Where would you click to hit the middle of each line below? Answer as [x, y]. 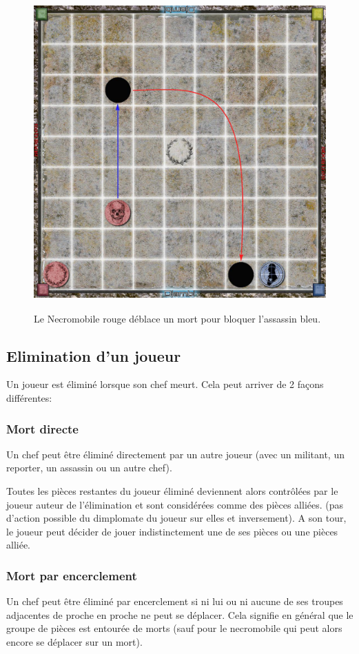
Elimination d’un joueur [94, 355]
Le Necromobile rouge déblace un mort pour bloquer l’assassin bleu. [177, 318]
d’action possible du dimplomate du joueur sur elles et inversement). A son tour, [176, 518]
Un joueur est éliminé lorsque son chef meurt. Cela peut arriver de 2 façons [165, 384]
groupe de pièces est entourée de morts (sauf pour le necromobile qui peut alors [174, 628]
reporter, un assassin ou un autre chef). [89, 468]
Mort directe [42, 428]
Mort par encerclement [72, 575]
